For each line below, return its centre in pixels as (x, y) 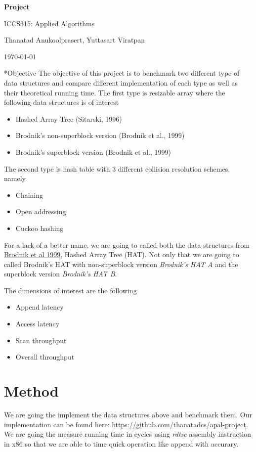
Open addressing (41, 211)
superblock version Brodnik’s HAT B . (61, 274)
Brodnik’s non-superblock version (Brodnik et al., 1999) (100, 135)
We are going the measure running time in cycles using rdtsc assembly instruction (128, 434)
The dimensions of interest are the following (70, 290)
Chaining (29, 195)
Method (31, 391)
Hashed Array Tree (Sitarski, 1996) (69, 118)
